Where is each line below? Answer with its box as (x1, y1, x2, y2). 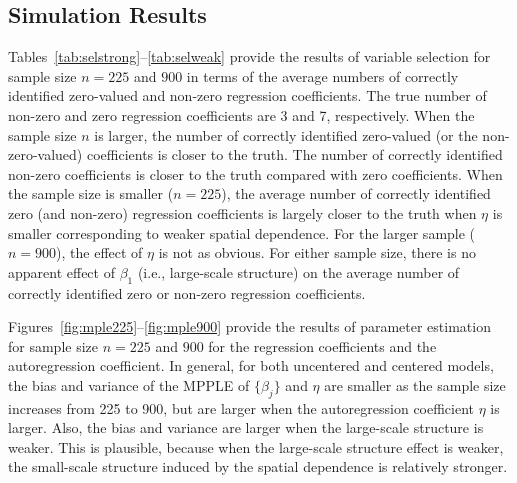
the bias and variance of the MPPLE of (8, 374, 250, 395)
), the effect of (56, 242, 143, 263)
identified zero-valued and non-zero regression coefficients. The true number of (8, 85, 487, 106)
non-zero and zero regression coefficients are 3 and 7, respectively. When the (8, 104, 475, 125)
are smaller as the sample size (324, 374, 506, 395)
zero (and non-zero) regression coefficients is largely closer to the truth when (8, 202, 477, 223)
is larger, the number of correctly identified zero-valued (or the (94, 124, 478, 145)
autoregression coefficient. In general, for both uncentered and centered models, (8, 355, 494, 376)
